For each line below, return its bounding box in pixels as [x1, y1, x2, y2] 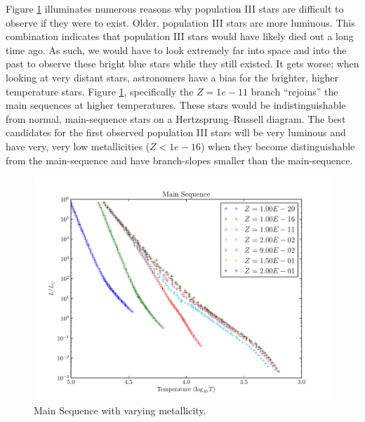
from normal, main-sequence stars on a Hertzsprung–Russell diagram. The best [6, 111, 346, 126]
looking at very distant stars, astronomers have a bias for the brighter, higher [6, 70, 339, 84]
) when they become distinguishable [200, 138, 355, 153]
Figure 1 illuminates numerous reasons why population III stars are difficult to [6, 1, 344, 15]
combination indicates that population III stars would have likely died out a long [6, 29, 354, 44]
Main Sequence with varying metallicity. [34, 402, 206, 417]
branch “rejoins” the [251, 84, 338, 98]
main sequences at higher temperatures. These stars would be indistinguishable [6, 98, 346, 112]
